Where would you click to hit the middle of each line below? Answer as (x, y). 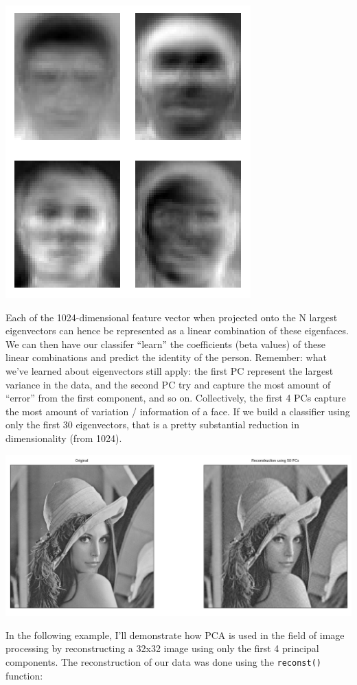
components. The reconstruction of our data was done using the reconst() (163, 662)
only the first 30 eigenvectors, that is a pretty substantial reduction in (152, 425)
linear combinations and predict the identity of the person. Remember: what (166, 357)
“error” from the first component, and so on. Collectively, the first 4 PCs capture (176, 398)
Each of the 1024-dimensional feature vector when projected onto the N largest (172, 317)
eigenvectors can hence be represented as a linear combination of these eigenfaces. (177, 330)
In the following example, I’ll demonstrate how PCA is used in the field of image (175, 635)
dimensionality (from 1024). (64, 438)
